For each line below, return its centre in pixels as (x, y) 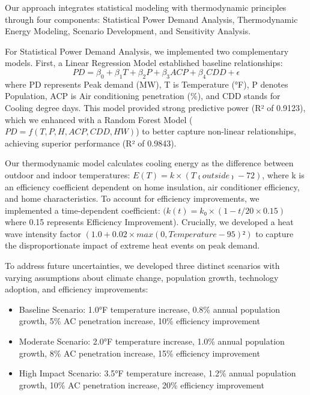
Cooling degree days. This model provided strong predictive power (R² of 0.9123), (155, 107)
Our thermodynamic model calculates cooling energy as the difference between (149, 163)
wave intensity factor (43, 233)
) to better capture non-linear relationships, (216, 131)
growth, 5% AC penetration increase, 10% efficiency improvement (139, 321)
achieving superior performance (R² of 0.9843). (91, 143)
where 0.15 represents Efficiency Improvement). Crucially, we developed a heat (149, 222)
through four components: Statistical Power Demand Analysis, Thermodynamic (151, 19)
